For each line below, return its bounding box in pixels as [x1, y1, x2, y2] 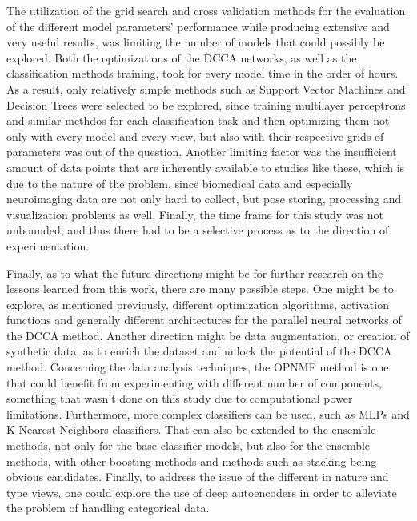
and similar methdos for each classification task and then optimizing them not [6, 112, 390, 129]
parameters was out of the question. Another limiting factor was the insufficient [6, 143, 397, 160]
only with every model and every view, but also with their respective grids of [6, 127, 384, 144]
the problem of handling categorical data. [6, 499, 210, 516]
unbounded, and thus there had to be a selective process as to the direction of [6, 222, 389, 238]
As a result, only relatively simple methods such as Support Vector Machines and [6, 80, 406, 97]
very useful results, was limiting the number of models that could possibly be [6, 34, 385, 50]
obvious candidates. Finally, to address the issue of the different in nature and [6, 468, 389, 485]
